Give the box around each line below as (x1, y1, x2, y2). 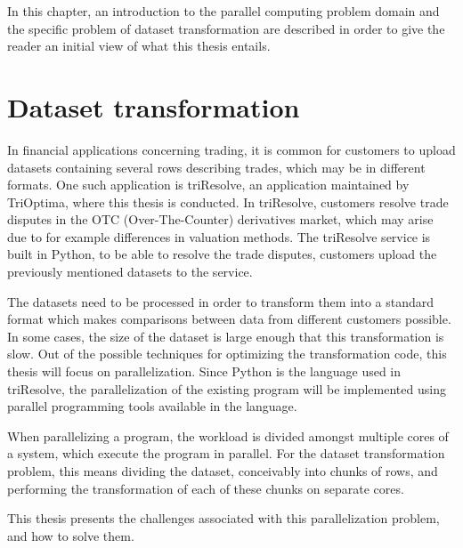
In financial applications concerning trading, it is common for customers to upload (7, 140, 456, 158)
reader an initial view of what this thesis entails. (7, 36, 271, 55)
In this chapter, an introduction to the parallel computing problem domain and (7, 2, 440, 20)
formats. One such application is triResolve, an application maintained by (7, 175, 410, 194)
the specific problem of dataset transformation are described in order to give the (7, 19, 445, 37)
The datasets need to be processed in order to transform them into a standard (7, 292, 435, 310)
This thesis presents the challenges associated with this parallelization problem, (7, 509, 440, 528)
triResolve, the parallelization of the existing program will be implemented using (7, 379, 446, 398)
